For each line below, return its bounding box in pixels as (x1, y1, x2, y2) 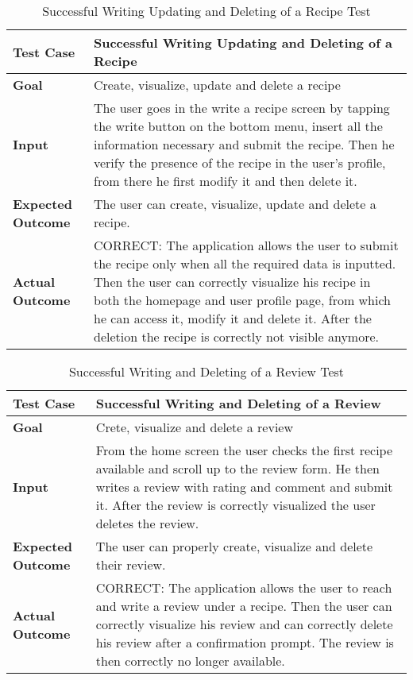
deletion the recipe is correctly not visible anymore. (93, 327, 379, 346)
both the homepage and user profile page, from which (93, 291, 392, 309)
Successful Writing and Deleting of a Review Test (68, 362, 345, 381)
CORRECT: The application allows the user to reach (95, 578, 392, 597)
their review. (95, 555, 166, 574)
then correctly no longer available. (95, 651, 285, 670)
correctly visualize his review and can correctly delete (95, 615, 393, 633)
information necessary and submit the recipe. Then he (93, 135, 395, 153)
